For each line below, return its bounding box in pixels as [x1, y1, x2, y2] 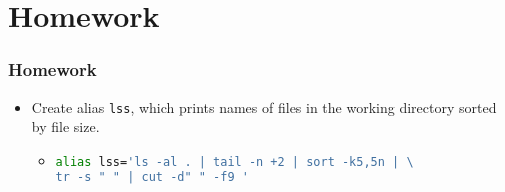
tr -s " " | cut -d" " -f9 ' [55, 169, 249, 184]
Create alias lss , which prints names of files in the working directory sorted [31, 96, 497, 117]
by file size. [31, 116, 100, 137]
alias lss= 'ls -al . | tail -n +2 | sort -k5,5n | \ [55, 154, 414, 169]
